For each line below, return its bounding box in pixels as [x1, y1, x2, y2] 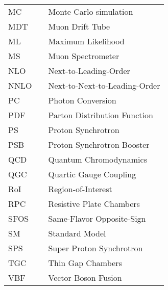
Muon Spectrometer [48, 50, 119, 62]
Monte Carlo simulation [48, 6, 133, 17]
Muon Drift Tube [48, 20, 110, 32]
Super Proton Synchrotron [48, 242, 143, 254]
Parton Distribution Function [48, 109, 153, 121]
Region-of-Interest [48, 183, 112, 195]
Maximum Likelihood [48, 35, 125, 47]
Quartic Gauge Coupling [48, 168, 136, 180]
